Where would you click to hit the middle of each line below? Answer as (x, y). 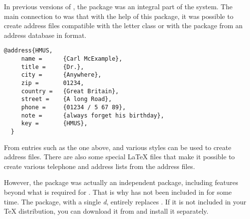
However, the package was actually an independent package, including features (121, 182)
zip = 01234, (53, 83)
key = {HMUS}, (54, 124)
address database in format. (45, 35)
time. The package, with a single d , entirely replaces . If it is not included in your (125, 201)
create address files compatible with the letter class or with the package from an (123, 25)
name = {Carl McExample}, (72, 59)
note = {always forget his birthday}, (93, 115)
